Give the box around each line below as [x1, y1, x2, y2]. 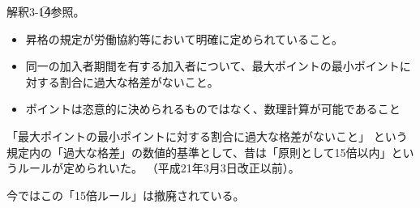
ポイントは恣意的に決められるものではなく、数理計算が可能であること [25, 100, 401, 117]
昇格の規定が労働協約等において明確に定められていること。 [25, 30, 343, 47]
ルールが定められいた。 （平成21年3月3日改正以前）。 [17, 159, 300, 176]
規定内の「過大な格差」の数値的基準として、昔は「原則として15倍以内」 [6, 143, 392, 160]
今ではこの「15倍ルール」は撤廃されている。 [6, 186, 245, 203]
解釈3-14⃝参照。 [6, 3, 85, 19]
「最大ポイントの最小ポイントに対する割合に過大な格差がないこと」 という [6, 127, 408, 144]
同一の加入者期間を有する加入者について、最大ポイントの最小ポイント [25, 57, 400, 74]
